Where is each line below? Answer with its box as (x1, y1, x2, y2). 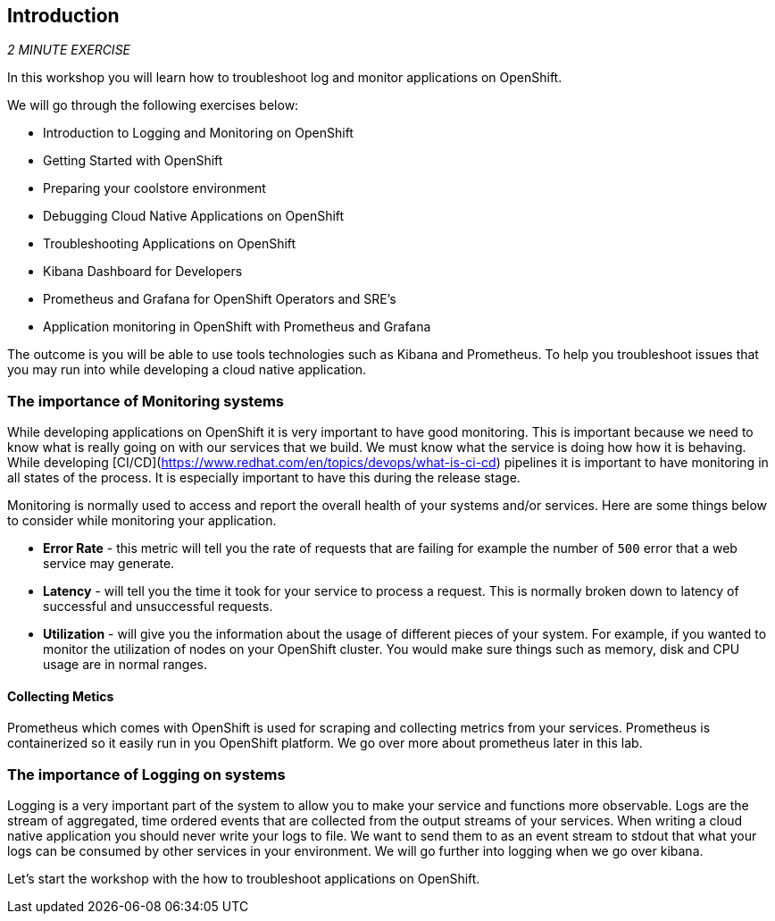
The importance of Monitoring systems (7, 391, 284, 410)
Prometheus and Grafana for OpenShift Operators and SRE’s (43, 291, 396, 307)
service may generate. (43, 556, 175, 572)
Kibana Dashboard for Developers (43, 264, 243, 280)
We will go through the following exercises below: (7, 97, 299, 113)
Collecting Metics (7, 688, 114, 704)
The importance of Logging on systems (7, 765, 286, 783)
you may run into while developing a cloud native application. (7, 362, 367, 378)
